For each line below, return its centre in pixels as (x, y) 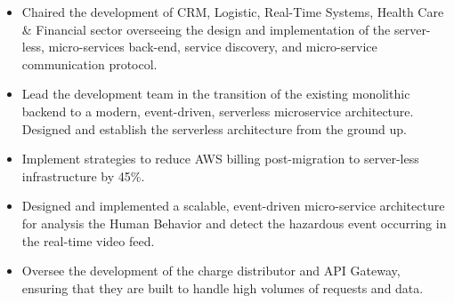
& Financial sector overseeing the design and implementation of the (206, 29)
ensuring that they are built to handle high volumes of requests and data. (223, 287)
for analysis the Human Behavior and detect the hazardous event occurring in (234, 223)
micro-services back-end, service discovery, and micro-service (213, 47)
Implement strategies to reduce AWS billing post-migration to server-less (220, 159)
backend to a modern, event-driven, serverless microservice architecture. (218, 111)
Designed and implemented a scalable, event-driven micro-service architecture (233, 206)
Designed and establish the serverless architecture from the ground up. (214, 128)
